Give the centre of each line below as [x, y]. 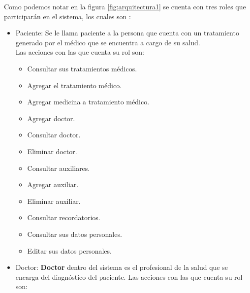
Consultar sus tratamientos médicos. [82, 68]
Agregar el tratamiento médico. [75, 85]
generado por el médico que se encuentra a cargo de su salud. [108, 42]
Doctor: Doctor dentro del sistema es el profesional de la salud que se [122, 267]
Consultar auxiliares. [59, 168]
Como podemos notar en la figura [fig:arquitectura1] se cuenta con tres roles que [125, 6]
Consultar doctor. [54, 135]
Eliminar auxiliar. [54, 201]
